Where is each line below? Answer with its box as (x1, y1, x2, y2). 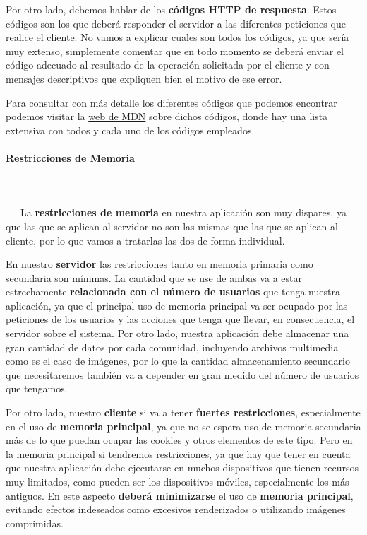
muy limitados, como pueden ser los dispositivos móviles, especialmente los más (6, 474, 349, 489)
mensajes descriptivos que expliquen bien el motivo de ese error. (6, 71, 282, 86)
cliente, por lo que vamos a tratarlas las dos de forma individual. (6, 233, 285, 247)
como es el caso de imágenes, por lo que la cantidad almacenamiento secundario (6, 353, 350, 368)
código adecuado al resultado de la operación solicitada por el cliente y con (6, 57, 330, 72)
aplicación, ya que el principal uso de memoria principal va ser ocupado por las (6, 298, 348, 312)
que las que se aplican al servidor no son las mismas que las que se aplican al (6, 218, 338, 233)
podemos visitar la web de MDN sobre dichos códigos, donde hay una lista (6, 109, 328, 124)
